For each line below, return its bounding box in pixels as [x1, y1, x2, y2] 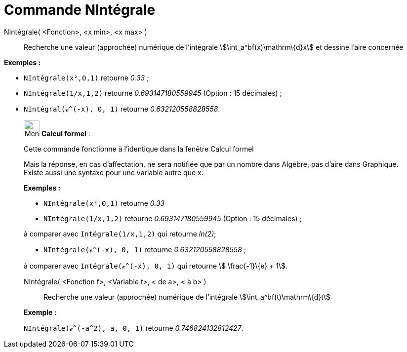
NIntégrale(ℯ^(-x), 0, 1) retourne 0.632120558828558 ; [43, 245, 246, 254]
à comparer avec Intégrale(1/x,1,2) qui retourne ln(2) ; [24, 229, 216, 238]
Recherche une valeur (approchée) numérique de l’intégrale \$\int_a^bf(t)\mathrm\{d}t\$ [43, 292, 330, 301]
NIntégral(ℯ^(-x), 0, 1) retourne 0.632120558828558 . [24, 104, 220, 113]
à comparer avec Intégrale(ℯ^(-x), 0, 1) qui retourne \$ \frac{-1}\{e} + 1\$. [24, 261, 288, 270]
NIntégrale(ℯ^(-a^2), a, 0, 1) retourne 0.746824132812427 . [24, 323, 244, 332]
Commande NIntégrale [4, 1, 156, 18]
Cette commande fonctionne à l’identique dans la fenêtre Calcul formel [24, 144, 254, 153]
